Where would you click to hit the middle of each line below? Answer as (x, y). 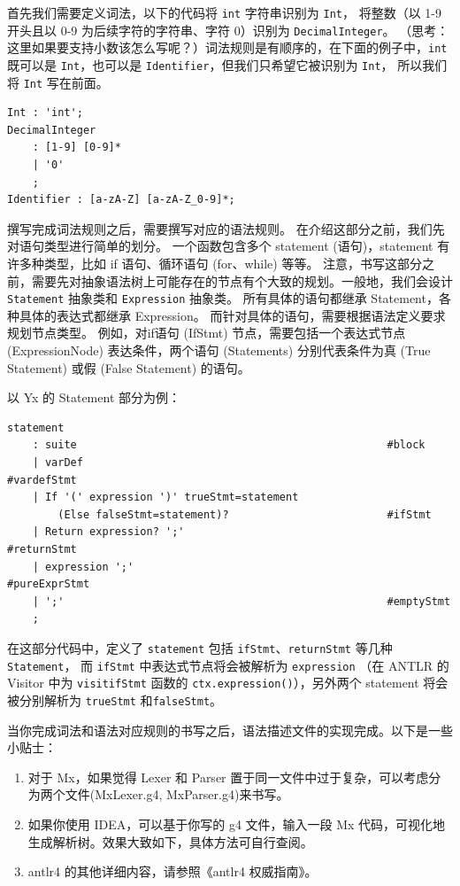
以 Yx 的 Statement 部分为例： (94, 397)
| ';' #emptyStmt (241, 601)
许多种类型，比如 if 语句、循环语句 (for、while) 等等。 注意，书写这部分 (215, 264)
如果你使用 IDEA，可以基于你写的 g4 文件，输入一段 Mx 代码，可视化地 (237, 824)
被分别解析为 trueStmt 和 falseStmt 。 (115, 699)
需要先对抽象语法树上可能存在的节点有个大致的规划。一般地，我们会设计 (242, 280)
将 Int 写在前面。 (58, 82)
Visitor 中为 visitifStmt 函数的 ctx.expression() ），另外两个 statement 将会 (228, 683)
